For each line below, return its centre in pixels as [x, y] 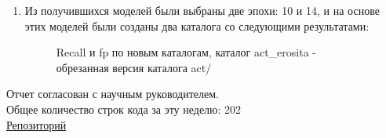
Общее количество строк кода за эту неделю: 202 [124, 109]
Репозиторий [36, 124]
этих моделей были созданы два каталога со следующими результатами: [197, 25]
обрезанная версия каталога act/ [134, 67]
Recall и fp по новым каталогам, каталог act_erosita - [186, 52]
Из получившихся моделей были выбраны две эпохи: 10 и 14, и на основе [202, 10]
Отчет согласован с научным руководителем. [113, 94]
